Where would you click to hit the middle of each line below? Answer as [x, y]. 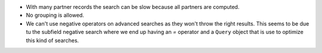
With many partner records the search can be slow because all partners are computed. [133, 7]
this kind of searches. [52, 40]
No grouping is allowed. [55, 15]
